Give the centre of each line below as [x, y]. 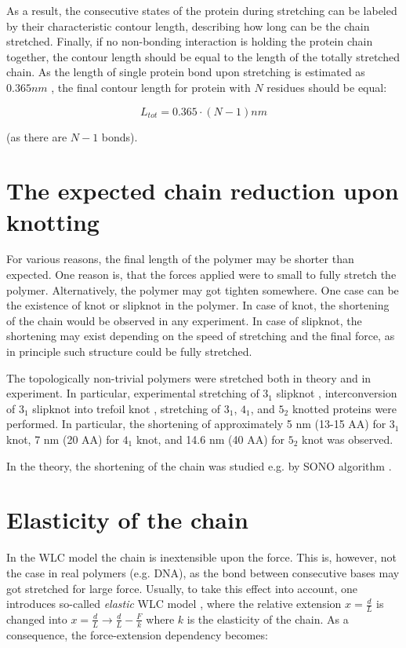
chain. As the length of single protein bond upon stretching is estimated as [186, 72]
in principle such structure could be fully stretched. [129, 351]
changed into [37, 619]
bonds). [120, 136]
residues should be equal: [327, 87]
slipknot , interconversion [337, 393]
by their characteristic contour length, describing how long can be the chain [188, 26]
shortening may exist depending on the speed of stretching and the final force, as [201, 336]
